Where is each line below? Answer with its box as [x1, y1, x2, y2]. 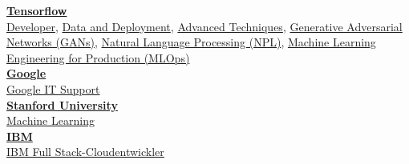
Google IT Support [6, 80, 100, 97]
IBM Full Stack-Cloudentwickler [6, 143, 164, 160]
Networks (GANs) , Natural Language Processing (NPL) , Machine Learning [6, 34, 376, 50]
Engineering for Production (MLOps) [6, 49, 190, 66]
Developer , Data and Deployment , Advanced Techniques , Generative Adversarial [6, 18, 403, 34]
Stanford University [6, 96, 118, 113]
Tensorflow [6, 2, 67, 18]
